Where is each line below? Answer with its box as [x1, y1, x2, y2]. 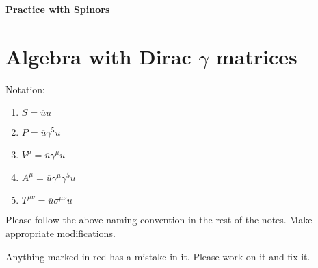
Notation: [5, 82, 45, 96]
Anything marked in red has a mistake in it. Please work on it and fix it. [5, 249, 310, 263]
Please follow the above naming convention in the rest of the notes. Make [5, 212, 313, 227]
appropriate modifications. [5, 226, 116, 240]
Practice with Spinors [5, 2, 110, 16]
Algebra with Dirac [5, 42, 191, 70]
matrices [215, 42, 297, 70]
